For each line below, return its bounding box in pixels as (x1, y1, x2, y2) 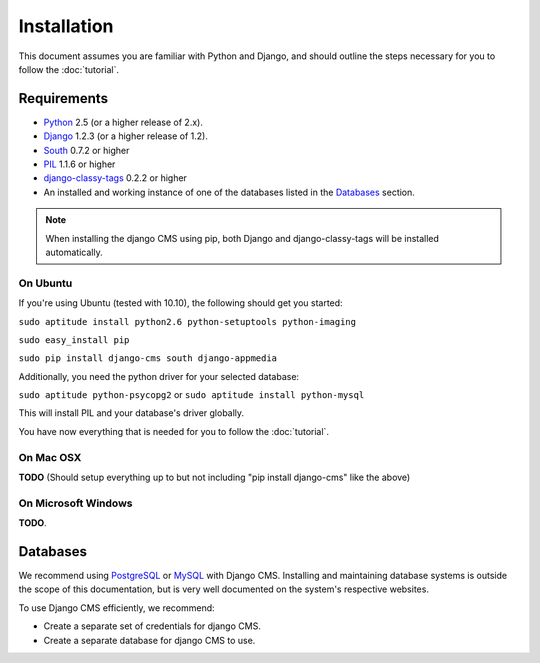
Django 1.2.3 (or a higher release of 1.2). (43, 130, 209, 142)
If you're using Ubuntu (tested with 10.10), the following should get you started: (18, 297, 344, 309)
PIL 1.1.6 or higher (43, 158, 116, 170)
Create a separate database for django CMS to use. (43, 634, 256, 646)
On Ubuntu (18, 276, 73, 290)
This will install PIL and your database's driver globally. (18, 407, 245, 419)
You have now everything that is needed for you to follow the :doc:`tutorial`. (18, 425, 330, 437)
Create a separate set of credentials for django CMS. (43, 620, 262, 632)
